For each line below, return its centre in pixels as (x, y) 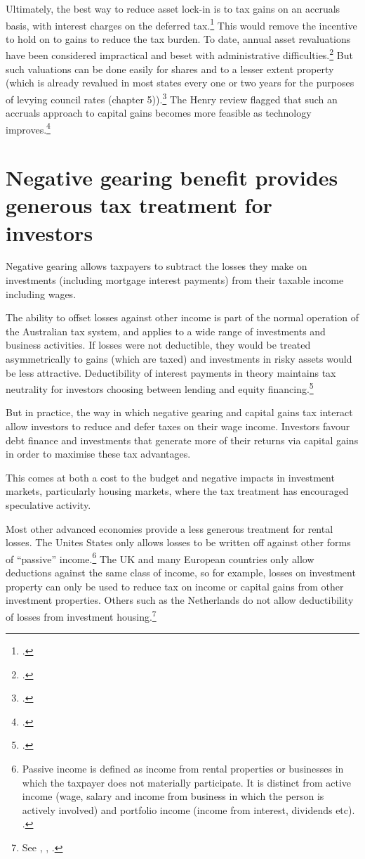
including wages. (41, 293)
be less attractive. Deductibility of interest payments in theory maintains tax (171, 372)
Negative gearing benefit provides (172, 177)
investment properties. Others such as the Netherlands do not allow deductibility (180, 600)
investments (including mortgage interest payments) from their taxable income (175, 280)
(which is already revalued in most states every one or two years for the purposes (180, 83)
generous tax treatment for (139, 205)
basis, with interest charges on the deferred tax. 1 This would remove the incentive (181, 24)
